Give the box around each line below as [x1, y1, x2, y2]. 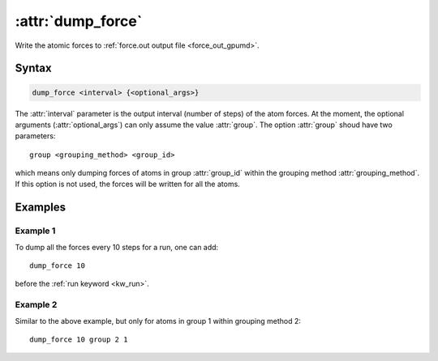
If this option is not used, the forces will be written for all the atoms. [15, 179, 241, 189]
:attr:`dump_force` [15, 12, 143, 30]
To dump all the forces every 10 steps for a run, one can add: [15, 242, 219, 252]
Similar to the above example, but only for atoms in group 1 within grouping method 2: [15, 316, 302, 325]
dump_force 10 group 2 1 [29, 334, 128, 344]
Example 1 [15, 225, 56, 236]
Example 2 [15, 299, 58, 311]
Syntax [15, 62, 52, 75]
